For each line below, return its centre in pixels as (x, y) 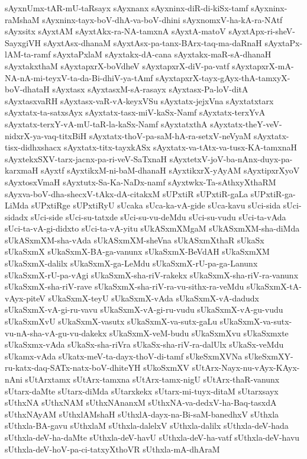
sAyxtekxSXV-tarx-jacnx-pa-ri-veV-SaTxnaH (86, 158)
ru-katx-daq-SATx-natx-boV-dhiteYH (73, 367)
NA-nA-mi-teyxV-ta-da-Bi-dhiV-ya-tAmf (79, 77)
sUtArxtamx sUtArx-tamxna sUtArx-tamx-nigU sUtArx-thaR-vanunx (152, 379)
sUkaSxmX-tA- (274, 286)
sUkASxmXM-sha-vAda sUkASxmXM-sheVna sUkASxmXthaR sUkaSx (135, 240)
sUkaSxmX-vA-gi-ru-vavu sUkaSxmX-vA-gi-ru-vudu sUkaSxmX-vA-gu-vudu (144, 309)
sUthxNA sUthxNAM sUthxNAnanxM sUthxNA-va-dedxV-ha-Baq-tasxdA (141, 402)
